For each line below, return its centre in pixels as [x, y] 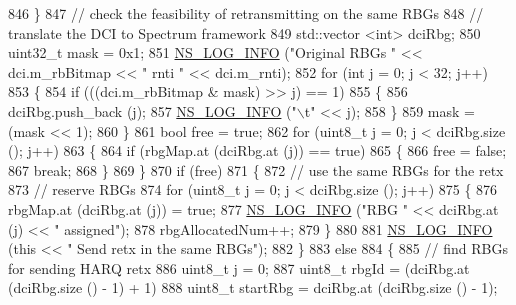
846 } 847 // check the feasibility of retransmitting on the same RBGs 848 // [246, 13]
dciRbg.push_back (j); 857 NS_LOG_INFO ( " [152, 110]
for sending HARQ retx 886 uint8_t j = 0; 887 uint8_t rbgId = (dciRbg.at [239, 267]
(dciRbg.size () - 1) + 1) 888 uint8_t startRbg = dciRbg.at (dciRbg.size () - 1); [253, 287]
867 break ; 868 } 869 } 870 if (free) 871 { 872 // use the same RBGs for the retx [256, 169]
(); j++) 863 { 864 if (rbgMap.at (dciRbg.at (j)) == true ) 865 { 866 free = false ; [257, 150]
